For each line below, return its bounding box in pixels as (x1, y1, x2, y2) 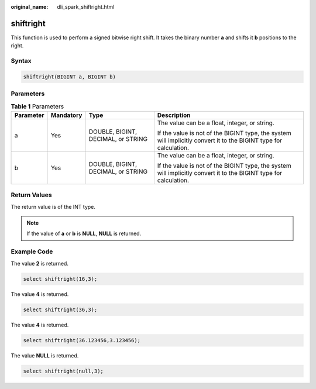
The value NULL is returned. (11, 352, 79, 359)
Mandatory (50, 111, 83, 119)
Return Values (11, 191, 52, 199)
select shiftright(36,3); (23, 306, 98, 313)
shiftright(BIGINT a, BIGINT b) (23, 73, 116, 80)
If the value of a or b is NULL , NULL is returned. (26, 230, 142, 237)
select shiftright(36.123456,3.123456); (23, 337, 140, 343)
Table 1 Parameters (11, 102, 64, 111)
